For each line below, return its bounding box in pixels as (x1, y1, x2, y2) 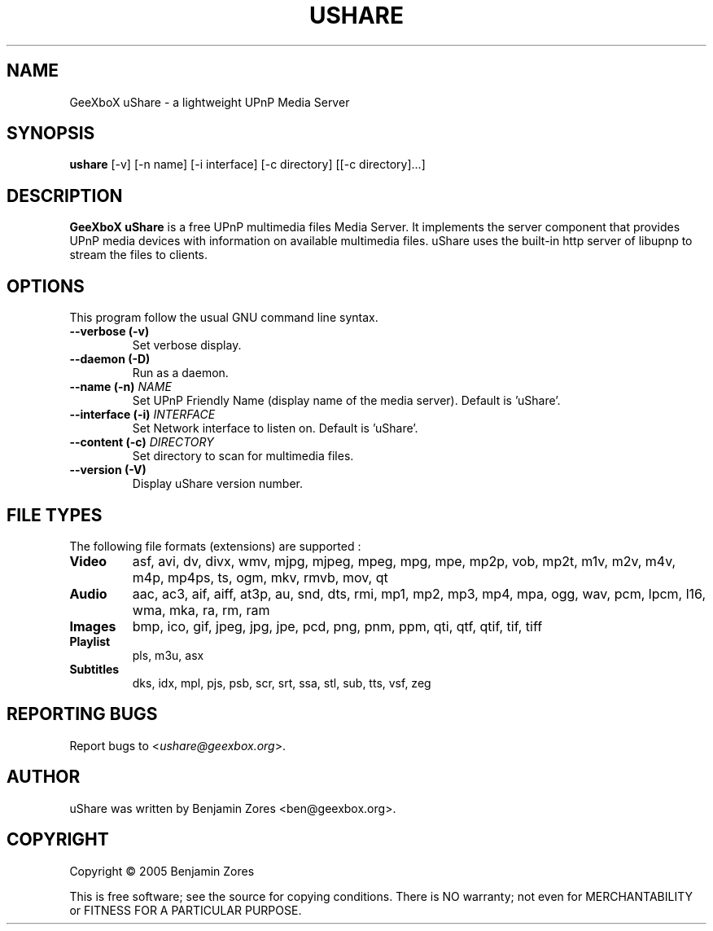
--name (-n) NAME (69, 380, 172, 394)
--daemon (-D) (69, 352, 151, 367)
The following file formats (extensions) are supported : (69, 538, 361, 553)
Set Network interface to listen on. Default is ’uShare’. (132, 421, 418, 436)
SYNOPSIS (7, 123, 95, 144)
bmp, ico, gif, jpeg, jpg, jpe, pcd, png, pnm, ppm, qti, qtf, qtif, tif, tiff (132, 617, 543, 635)
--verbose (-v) (69, 324, 150, 339)
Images (69, 617, 116, 635)
